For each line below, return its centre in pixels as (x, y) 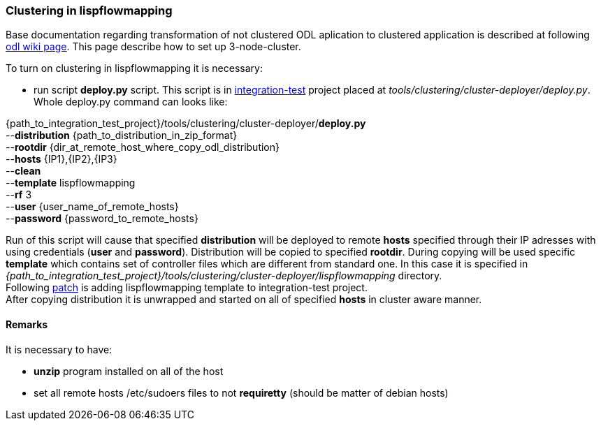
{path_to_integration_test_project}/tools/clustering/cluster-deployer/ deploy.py (186, 124)
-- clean (23, 171)
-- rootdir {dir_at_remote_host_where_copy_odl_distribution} (143, 147)
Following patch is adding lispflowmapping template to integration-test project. (187, 288)
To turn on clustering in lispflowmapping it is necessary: (134, 68)
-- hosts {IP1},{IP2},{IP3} (61, 159)
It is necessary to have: (59, 349)
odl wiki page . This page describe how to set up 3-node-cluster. (153, 47)
